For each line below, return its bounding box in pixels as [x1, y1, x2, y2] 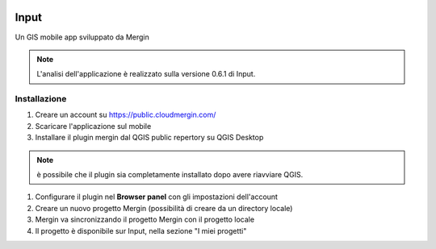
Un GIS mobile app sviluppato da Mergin [15, 32, 149, 42]
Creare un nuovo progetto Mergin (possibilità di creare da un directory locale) [35, 203, 293, 213]
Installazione [15, 93, 67, 105]
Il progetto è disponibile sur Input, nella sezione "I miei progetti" [35, 226, 247, 235]
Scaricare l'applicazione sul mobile [35, 121, 152, 131]
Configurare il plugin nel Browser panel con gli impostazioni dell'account [35, 192, 279, 201]
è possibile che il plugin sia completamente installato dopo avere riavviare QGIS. [36, 170, 304, 179]
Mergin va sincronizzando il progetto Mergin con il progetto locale [35, 214, 254, 225]
